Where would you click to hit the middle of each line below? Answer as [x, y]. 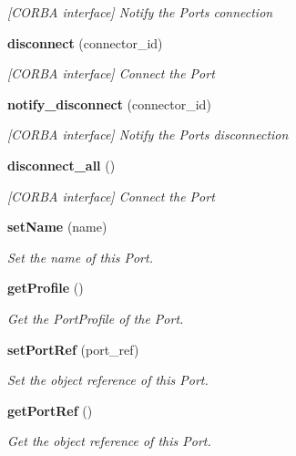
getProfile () [46, 288]
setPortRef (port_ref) [73, 349]
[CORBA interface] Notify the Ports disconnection [148, 135]
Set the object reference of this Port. [108, 380]
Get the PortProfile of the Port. [96, 318]
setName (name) [57, 227]
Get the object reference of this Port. [109, 441]
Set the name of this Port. [80, 257]
